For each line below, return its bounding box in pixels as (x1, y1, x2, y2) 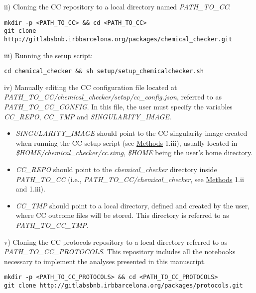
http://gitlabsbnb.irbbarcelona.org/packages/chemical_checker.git (4, 35, 233, 43)
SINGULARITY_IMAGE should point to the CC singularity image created (15, 128, 248, 138)
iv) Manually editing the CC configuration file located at (4, 82, 177, 92)
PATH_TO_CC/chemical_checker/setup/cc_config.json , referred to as (4, 92, 222, 102)
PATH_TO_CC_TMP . (15, 219, 89, 230)
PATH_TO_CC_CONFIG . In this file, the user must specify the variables (4, 101, 233, 111)
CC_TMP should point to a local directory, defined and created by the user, (15, 200, 250, 210)
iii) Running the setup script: (4, 50, 93, 60)
